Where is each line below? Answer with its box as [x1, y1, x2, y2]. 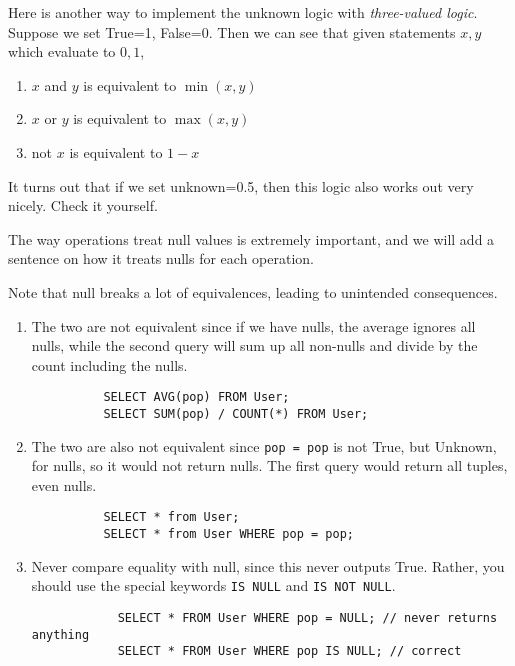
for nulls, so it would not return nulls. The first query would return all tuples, [31, 455, 508, 476]
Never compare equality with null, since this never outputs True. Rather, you [31, 555, 505, 576]
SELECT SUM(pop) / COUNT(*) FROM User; [103, 406, 369, 421]
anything [31, 627, 90, 642]
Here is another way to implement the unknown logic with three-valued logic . [8, 2, 478, 22]
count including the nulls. [31, 354, 188, 375]
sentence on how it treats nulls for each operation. [8, 248, 314, 269]
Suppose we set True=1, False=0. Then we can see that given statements [8, 21, 456, 42]
